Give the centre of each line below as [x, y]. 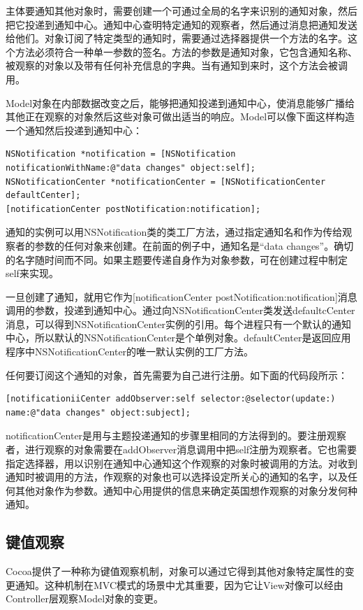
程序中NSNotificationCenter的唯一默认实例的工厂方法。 [130, 352]
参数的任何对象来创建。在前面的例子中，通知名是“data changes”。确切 [194, 245]
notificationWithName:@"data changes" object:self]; [131, 168]
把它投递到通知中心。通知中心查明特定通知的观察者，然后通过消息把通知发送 [181, 24]
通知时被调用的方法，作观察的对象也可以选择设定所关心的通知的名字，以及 [177, 477]
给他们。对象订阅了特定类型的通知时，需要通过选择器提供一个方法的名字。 [177, 38]
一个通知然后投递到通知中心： [74, 130]
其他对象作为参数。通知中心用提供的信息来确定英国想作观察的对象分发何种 [186, 490]
